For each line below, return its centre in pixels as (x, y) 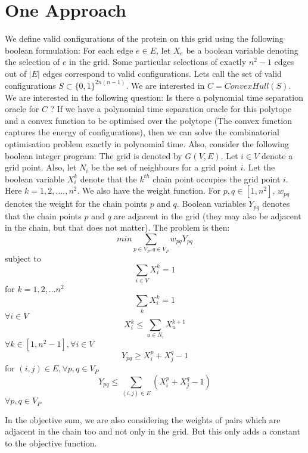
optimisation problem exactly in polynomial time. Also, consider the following (147, 143)
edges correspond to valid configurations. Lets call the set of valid (162, 73)
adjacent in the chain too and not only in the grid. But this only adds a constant (153, 431)
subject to (23, 258)
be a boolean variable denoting (242, 50)
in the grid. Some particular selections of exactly (158, 62)
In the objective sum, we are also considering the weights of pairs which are (143, 419)
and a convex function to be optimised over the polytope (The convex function (148, 120)
